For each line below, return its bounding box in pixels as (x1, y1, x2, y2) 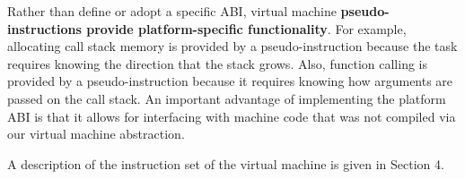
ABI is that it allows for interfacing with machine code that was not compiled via (7, 107, 456, 125)
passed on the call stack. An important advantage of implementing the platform (7, 89, 446, 107)
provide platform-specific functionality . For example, (86, 19, 407, 38)
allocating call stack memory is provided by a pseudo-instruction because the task (7, 37, 458, 55)
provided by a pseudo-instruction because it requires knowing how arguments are (7, 72, 453, 90)
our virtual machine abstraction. (7, 124, 185, 143)
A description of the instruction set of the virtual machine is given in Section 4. (7, 154, 444, 173)
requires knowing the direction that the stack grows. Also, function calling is (7, 54, 427, 72)
